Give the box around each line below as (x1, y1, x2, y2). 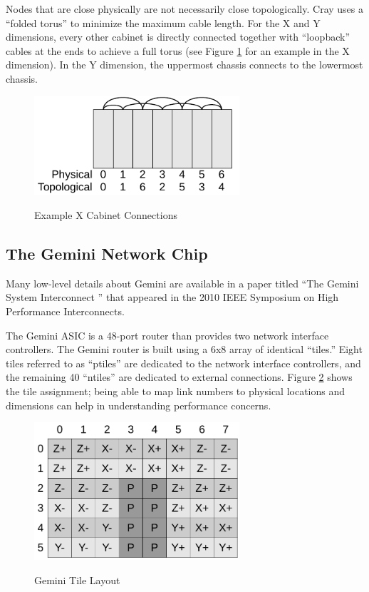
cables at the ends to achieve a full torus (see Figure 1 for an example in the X (6, 43, 350, 58)
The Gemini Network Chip (6, 242, 208, 264)
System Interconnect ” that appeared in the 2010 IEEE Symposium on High (6, 290, 339, 305)
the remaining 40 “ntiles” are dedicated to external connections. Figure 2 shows (6, 369, 353, 384)
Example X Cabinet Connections (34, 207, 177, 222)
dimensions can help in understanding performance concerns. (6, 397, 271, 412)
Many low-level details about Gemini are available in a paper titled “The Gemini (6, 275, 359, 290)
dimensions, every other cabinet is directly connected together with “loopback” (6, 29, 350, 44)
